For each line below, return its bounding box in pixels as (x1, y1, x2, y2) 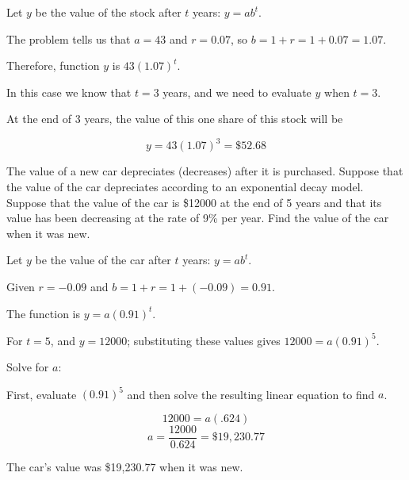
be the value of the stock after (35, 4, 182, 20)
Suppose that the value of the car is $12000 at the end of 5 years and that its (6, 194, 382, 210)
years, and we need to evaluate (162, 83, 312, 100)
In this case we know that (6, 83, 132, 100)
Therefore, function (6, 57, 100, 74)
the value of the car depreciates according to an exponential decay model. (6, 179, 364, 195)
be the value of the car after (35, 252, 171, 268)
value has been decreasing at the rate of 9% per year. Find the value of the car (6, 209, 389, 226)
